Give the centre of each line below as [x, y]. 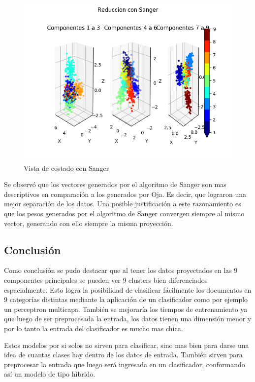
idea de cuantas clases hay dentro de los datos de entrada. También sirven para [123, 355]
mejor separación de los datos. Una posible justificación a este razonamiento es [123, 204]
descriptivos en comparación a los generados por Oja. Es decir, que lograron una [125, 194]
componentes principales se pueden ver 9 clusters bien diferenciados [106, 280]
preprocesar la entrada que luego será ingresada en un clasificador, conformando [125, 364]
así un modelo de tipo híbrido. [50, 374]
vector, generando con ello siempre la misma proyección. [89, 223]
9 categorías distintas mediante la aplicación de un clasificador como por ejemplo [126, 299]
